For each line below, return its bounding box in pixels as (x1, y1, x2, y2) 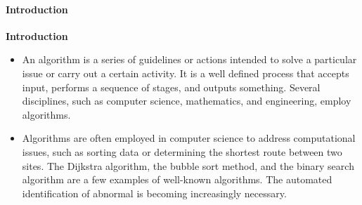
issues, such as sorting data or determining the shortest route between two (22, 144, 342, 159)
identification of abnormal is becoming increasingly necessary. (22, 185, 287, 200)
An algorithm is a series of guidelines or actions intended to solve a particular (22, 52, 357, 67)
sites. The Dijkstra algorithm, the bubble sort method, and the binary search (22, 158, 354, 173)
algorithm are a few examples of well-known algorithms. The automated (22, 172, 332, 187)
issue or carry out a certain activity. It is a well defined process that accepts (22, 65, 349, 80)
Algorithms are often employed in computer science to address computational (22, 131, 356, 145)
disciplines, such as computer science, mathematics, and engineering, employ (22, 93, 351, 108)
